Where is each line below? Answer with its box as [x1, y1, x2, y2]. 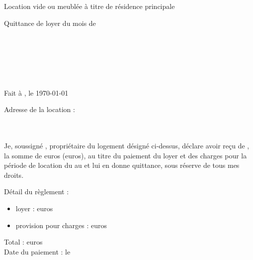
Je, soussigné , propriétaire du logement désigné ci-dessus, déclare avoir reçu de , [4, 140, 250, 150]
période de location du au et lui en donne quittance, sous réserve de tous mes [4, 160, 240, 170]
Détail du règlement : [4, 186, 69, 197]
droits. [4, 169, 24, 180]
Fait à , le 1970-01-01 [4, 87, 69, 98]
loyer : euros [15, 203, 53, 213]
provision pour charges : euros [15, 220, 107, 230]
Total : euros [4, 237, 43, 247]
